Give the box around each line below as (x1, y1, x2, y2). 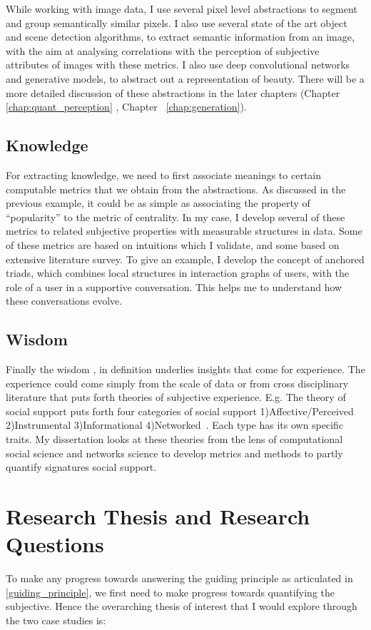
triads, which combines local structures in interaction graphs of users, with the (6, 265, 350, 280)
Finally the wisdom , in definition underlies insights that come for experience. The (6, 362, 365, 377)
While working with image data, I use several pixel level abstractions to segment (6, 1, 357, 16)
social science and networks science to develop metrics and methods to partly (6, 445, 343, 460)
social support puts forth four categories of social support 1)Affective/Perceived (6, 403, 354, 418)
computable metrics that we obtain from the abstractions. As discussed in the (6, 181, 346, 196)
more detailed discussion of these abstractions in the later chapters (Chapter (6, 85, 340, 100)
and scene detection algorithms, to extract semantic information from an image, (6, 29, 355, 44)
